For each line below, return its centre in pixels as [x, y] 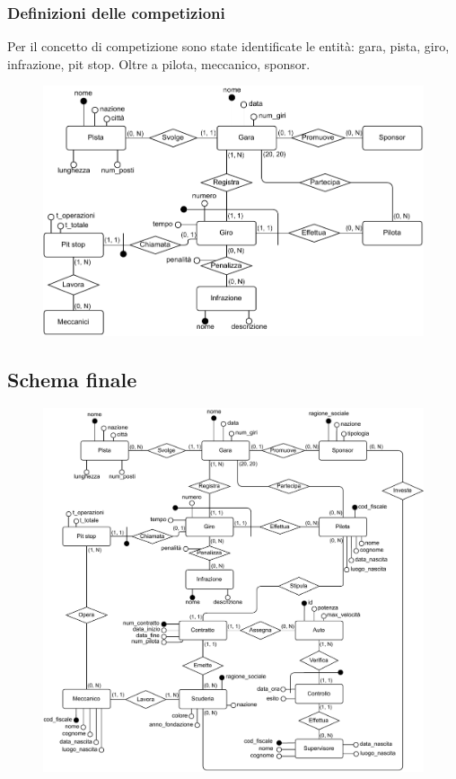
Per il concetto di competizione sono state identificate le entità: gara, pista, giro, [228, 46]
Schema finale [72, 379]
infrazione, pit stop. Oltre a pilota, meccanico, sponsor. [159, 63]
